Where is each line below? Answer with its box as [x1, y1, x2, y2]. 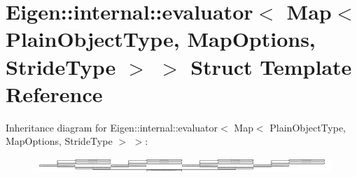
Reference [6, 79, 103, 108]
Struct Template [190, 52, 352, 80]
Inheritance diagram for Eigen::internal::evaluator [6, 120, 218, 134]
